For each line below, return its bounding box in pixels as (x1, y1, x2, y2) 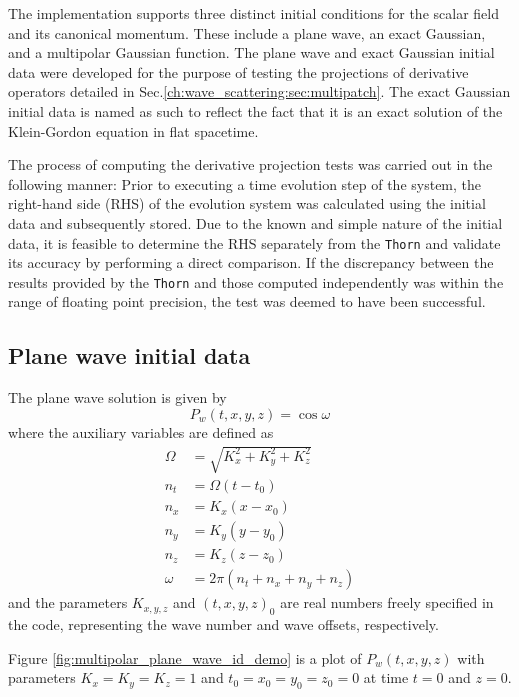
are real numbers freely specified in (280, 592, 494, 613)
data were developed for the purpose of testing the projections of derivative (8, 61, 469, 82)
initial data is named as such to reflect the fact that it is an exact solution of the (8, 100, 503, 121)
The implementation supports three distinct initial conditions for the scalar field (8, 3, 499, 23)
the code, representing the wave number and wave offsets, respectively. (8, 613, 439, 634)
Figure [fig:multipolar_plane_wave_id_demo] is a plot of (8, 647, 362, 668)
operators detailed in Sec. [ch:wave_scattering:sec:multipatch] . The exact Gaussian (8, 81, 511, 102)
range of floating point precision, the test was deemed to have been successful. (8, 291, 486, 312)
